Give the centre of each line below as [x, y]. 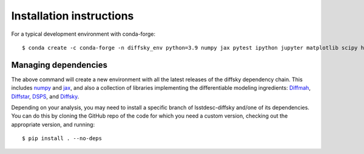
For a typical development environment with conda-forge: [83, 34]
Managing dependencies [59, 65]
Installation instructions [72, 16]
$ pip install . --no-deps [62, 139]
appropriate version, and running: [53, 124]
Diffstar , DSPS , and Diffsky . [45, 96]
